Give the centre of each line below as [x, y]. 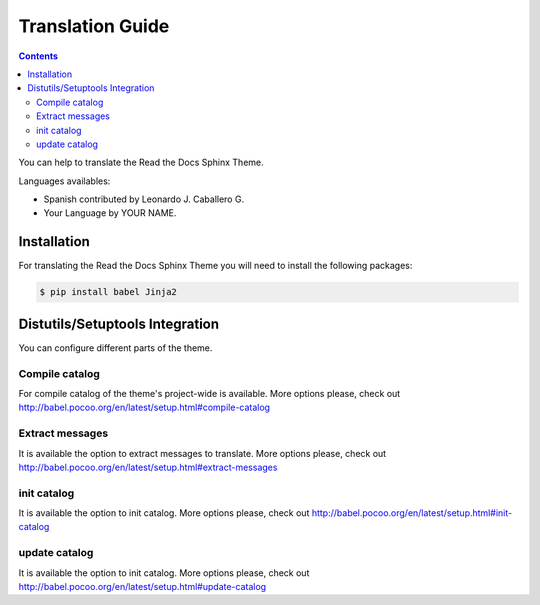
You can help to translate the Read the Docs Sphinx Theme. [141, 162]
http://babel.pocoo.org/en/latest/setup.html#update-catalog [142, 586]
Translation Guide [94, 26]
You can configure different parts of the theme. [115, 347]
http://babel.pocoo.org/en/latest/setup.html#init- [412, 513]
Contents [38, 56]
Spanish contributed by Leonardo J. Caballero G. [144, 199]
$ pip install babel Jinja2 [108, 292]
